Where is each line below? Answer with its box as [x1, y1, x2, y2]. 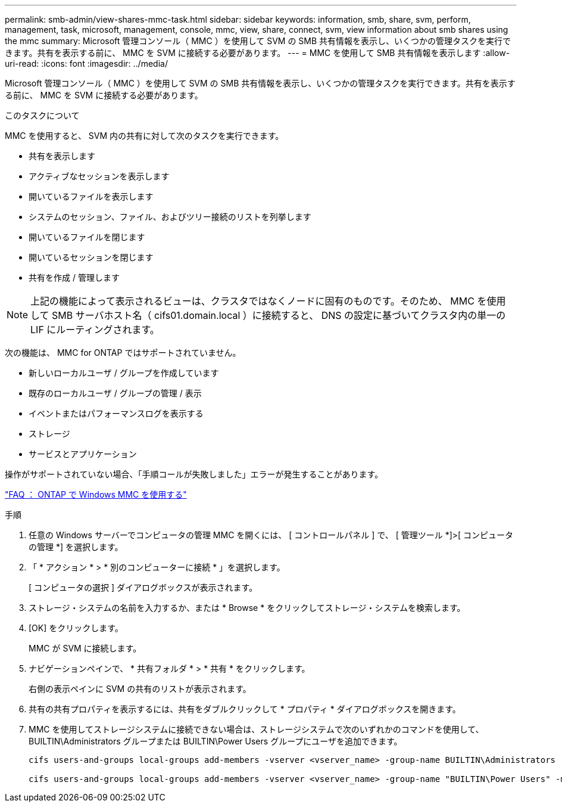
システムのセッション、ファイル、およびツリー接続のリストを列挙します [29, 212, 311, 222]
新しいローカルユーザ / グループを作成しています [29, 368, 219, 378]
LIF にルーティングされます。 [30, 324, 160, 336]
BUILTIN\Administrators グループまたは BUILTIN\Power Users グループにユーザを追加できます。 [29, 736, 402, 746]
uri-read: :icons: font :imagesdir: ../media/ [5, 58, 168, 69]
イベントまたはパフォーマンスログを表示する [29, 408, 204, 418]
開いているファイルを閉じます [29, 232, 145, 242]
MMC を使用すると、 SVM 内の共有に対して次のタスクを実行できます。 [5, 131, 284, 141]
